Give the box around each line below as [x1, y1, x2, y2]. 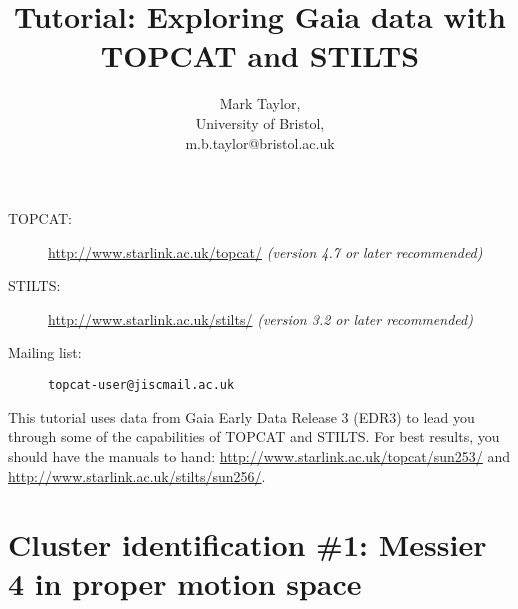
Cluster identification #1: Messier [8, 524, 487, 565]
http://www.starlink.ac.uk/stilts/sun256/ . [8, 465, 266, 486]
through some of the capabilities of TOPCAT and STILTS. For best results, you [8, 426, 500, 447]
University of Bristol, [195, 112, 325, 133]
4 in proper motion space [8, 563, 362, 604]
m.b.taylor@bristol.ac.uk [185, 132, 335, 153]
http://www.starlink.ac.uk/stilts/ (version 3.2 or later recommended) [48, 308, 473, 329]
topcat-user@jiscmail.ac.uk [48, 378, 235, 393]
